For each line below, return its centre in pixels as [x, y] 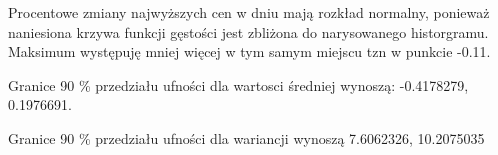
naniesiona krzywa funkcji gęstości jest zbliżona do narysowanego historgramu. [248, 31]
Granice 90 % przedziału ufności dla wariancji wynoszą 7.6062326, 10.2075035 [246, 137]
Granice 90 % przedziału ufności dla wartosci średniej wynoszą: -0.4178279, [238, 84]
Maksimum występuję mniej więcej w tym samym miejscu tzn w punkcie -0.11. [249, 51]
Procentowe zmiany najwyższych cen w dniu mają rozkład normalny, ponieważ [249, 12]
